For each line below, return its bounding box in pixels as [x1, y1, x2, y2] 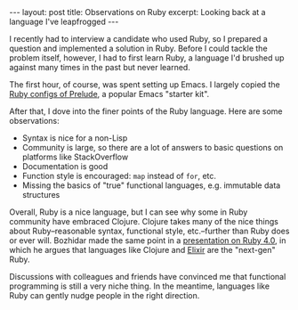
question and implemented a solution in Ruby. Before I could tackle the [9, 43, 269, 53]
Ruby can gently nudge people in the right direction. [9, 290, 200, 300]
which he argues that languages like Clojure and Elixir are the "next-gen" [9, 245, 276, 255]
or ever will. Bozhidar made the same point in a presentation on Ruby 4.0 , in [9, 235, 286, 246]
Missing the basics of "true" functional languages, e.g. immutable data [21, 180, 281, 191]
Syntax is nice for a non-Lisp [21, 133, 128, 143]
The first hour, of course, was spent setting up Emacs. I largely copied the [9, 79, 280, 90]
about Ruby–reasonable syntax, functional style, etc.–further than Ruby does [9, 225, 290, 236]
